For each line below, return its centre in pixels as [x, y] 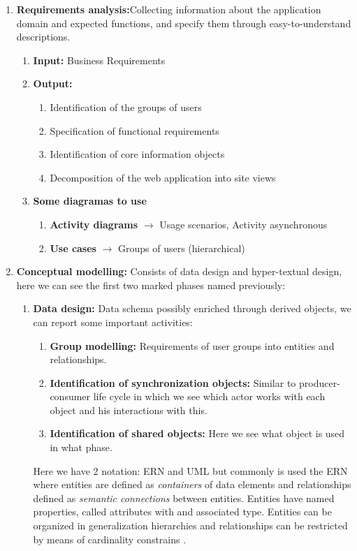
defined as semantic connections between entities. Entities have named [184, 498]
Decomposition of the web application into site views [163, 177]
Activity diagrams [94, 224]
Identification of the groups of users [126, 106]
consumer [70, 396]
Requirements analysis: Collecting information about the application [169, 9]
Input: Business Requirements [99, 60]
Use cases [73, 248]
